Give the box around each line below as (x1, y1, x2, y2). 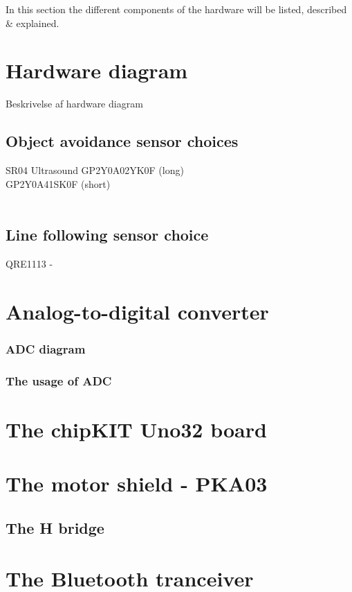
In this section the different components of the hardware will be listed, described (6, 2, 347, 16)
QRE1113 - (6, 256, 53, 271)
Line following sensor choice (6, 224, 209, 245)
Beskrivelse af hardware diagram (6, 96, 143, 111)
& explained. (6, 15, 59, 30)
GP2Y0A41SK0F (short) (6, 176, 111, 191)
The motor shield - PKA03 (6, 469, 268, 498)
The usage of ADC (6, 372, 112, 389)
